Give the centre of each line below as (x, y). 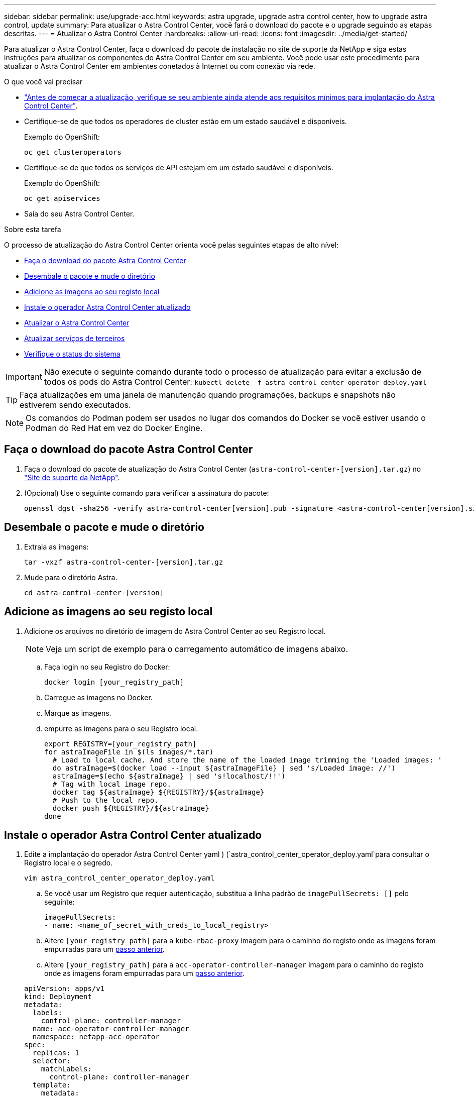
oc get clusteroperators (73, 152)
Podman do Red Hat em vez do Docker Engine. (114, 428)
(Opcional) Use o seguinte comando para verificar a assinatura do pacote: (147, 493)
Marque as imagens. (78, 713)
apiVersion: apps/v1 (65, 989)
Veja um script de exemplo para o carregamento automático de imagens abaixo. (197, 649)
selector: (51, 1061)
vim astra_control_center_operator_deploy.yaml (120, 878)
